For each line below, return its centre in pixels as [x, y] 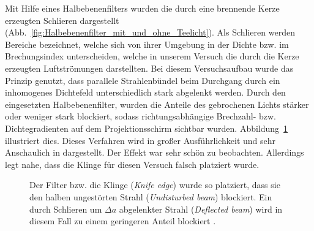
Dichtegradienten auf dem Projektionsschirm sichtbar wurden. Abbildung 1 [147, 128]
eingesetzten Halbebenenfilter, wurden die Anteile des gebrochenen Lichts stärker [157, 104]
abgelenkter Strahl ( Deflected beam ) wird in [201, 209]
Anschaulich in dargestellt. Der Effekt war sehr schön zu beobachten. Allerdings [155, 152]
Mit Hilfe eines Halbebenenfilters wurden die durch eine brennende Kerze [142, 8]
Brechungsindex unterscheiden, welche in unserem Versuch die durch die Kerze [152, 56]
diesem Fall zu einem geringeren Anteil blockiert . [123, 221]
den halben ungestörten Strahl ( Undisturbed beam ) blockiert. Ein [151, 196]
